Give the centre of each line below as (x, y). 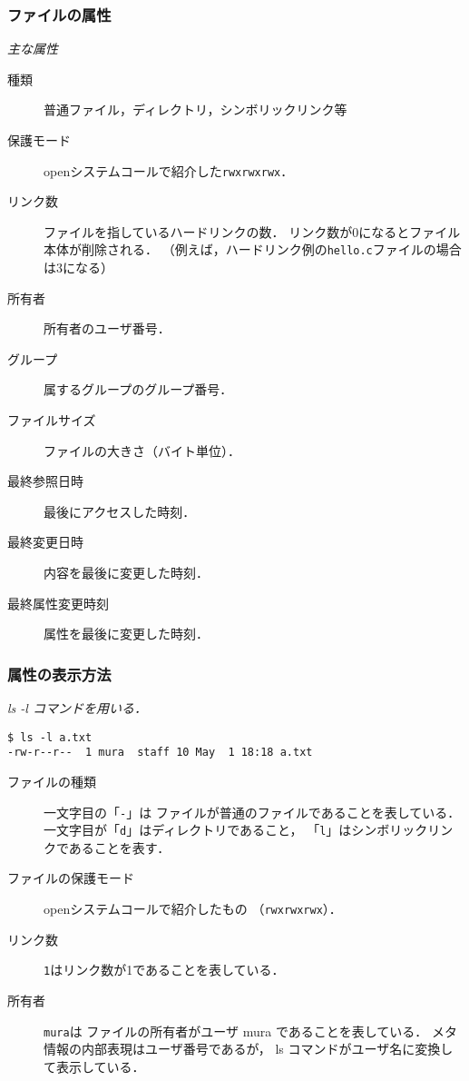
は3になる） (78, 268)
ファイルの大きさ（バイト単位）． (142, 450)
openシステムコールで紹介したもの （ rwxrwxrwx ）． (193, 909)
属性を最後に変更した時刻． (126, 634)
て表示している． (94, 1066)
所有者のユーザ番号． (107, 328)
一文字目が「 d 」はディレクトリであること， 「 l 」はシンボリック (236, 830)
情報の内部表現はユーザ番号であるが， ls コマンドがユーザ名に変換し (249, 1049)
